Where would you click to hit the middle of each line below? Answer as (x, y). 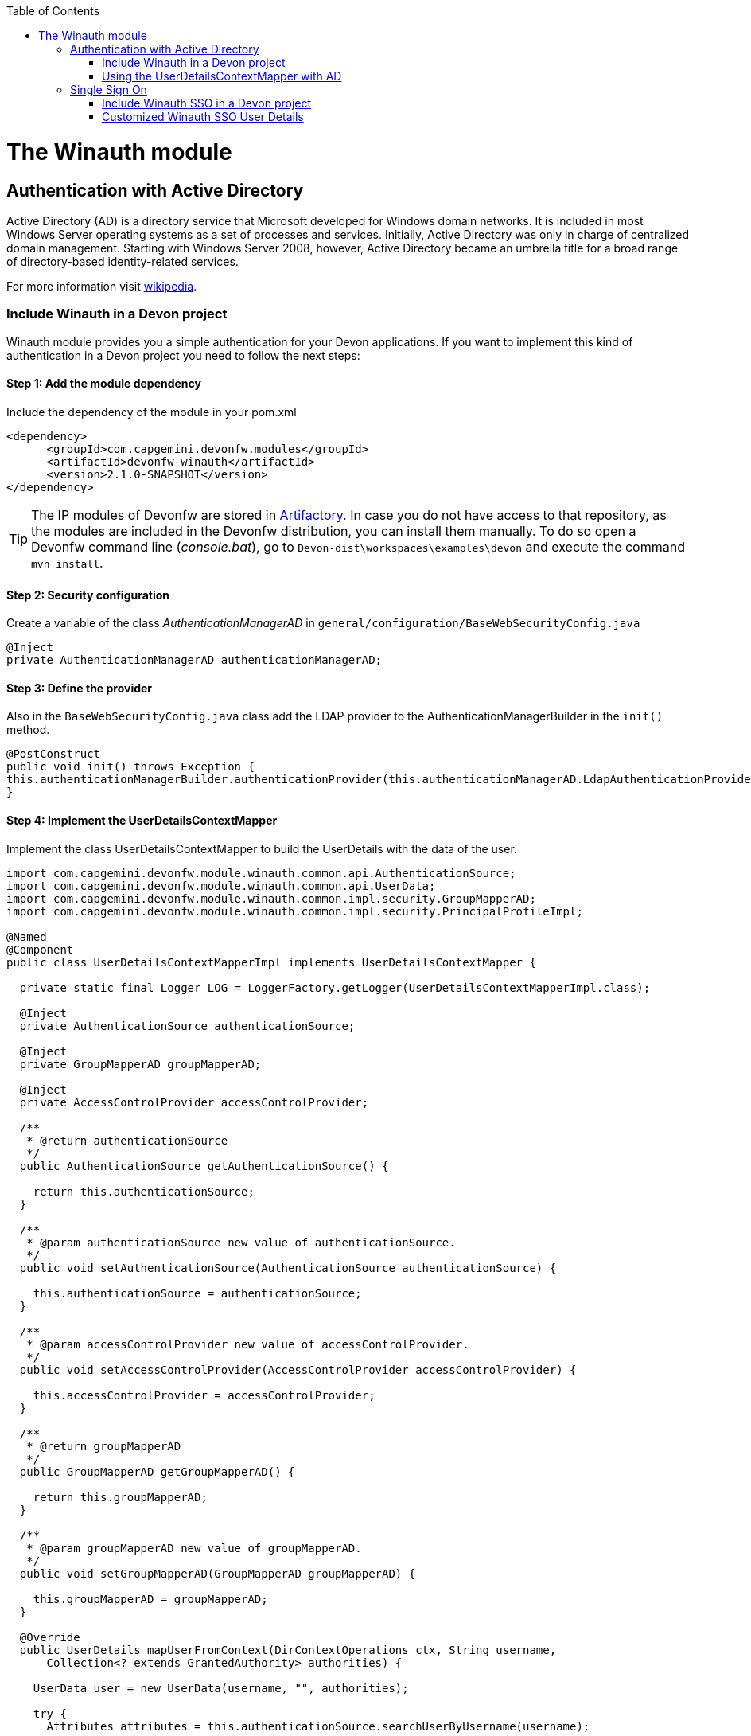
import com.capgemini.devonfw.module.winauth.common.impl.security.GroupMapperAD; (271, 898)
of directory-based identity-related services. (123, 261)
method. (28, 730)
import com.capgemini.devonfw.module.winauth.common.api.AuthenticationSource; (261, 873)
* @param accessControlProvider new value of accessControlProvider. (248, 1344)
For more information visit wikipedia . (102, 286)
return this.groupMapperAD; (120, 1497)
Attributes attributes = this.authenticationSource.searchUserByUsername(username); (318, 1726)
